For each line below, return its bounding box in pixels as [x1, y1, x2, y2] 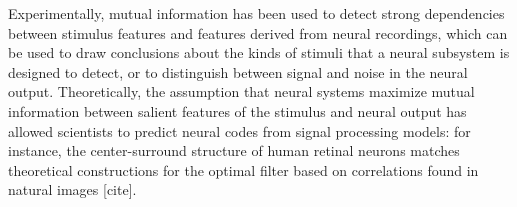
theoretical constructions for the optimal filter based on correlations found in [8, 159, 479, 180]
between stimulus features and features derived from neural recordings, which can [8, 22, 508, 43]
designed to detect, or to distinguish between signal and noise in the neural [8, 61, 468, 82]
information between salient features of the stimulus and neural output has [8, 100, 467, 121]
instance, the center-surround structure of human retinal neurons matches [8, 140, 460, 161]
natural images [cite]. [8, 179, 137, 200]
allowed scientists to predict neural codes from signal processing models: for [8, 120, 471, 141]
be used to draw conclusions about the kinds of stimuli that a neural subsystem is [8, 42, 510, 63]
